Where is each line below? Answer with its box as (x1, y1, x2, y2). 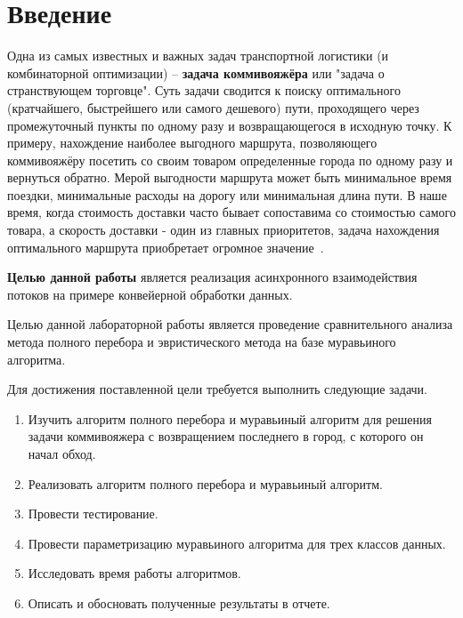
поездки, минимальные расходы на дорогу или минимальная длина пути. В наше (7, 185, 447, 204)
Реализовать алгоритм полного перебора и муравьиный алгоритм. (28, 474, 383, 493)
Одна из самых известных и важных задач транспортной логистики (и (7, 46, 389, 65)
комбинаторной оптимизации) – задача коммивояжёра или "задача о (7, 63, 385, 82)
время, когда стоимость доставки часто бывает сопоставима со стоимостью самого (7, 203, 456, 221)
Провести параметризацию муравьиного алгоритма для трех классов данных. (28, 534, 446, 552)
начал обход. (28, 445, 96, 462)
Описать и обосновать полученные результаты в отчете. (28, 593, 330, 612)
